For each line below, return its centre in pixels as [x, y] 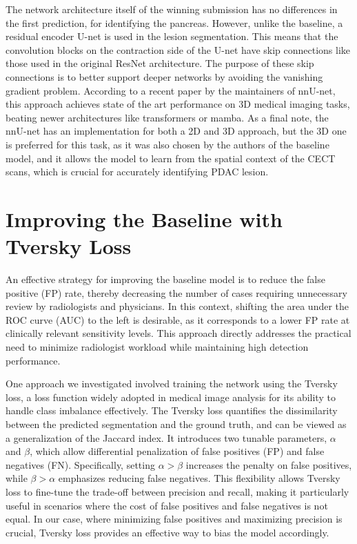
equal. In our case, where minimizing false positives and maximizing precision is [174, 519]
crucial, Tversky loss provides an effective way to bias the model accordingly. [167, 532]
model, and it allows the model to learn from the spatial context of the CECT [171, 158]
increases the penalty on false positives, [269, 464]
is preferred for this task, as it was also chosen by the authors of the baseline [167, 144]
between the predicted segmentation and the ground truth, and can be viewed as [176, 424]
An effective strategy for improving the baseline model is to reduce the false [165, 279]
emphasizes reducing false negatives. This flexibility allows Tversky [199, 478]
